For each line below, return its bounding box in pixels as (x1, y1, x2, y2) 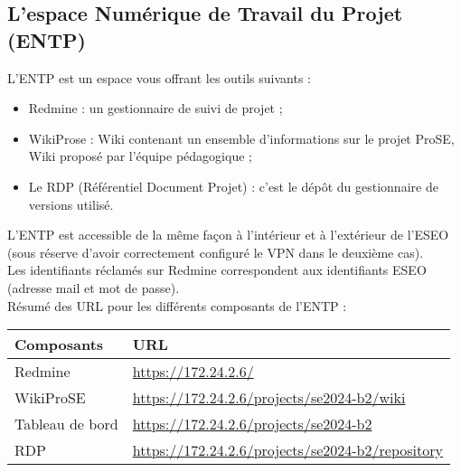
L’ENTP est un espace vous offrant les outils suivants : (7, 68, 311, 87)
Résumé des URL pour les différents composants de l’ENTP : (7, 296, 347, 315)
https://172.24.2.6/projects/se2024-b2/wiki (132, 387, 406, 409)
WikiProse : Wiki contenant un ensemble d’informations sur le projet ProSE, (28, 128, 455, 147)
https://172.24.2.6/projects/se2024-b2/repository (132, 439, 443, 461)
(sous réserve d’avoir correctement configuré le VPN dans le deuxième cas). (7, 242, 424, 261)
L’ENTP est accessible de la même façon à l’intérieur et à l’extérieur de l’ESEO (7, 225, 449, 244)
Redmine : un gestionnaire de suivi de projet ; (28, 99, 283, 118)
